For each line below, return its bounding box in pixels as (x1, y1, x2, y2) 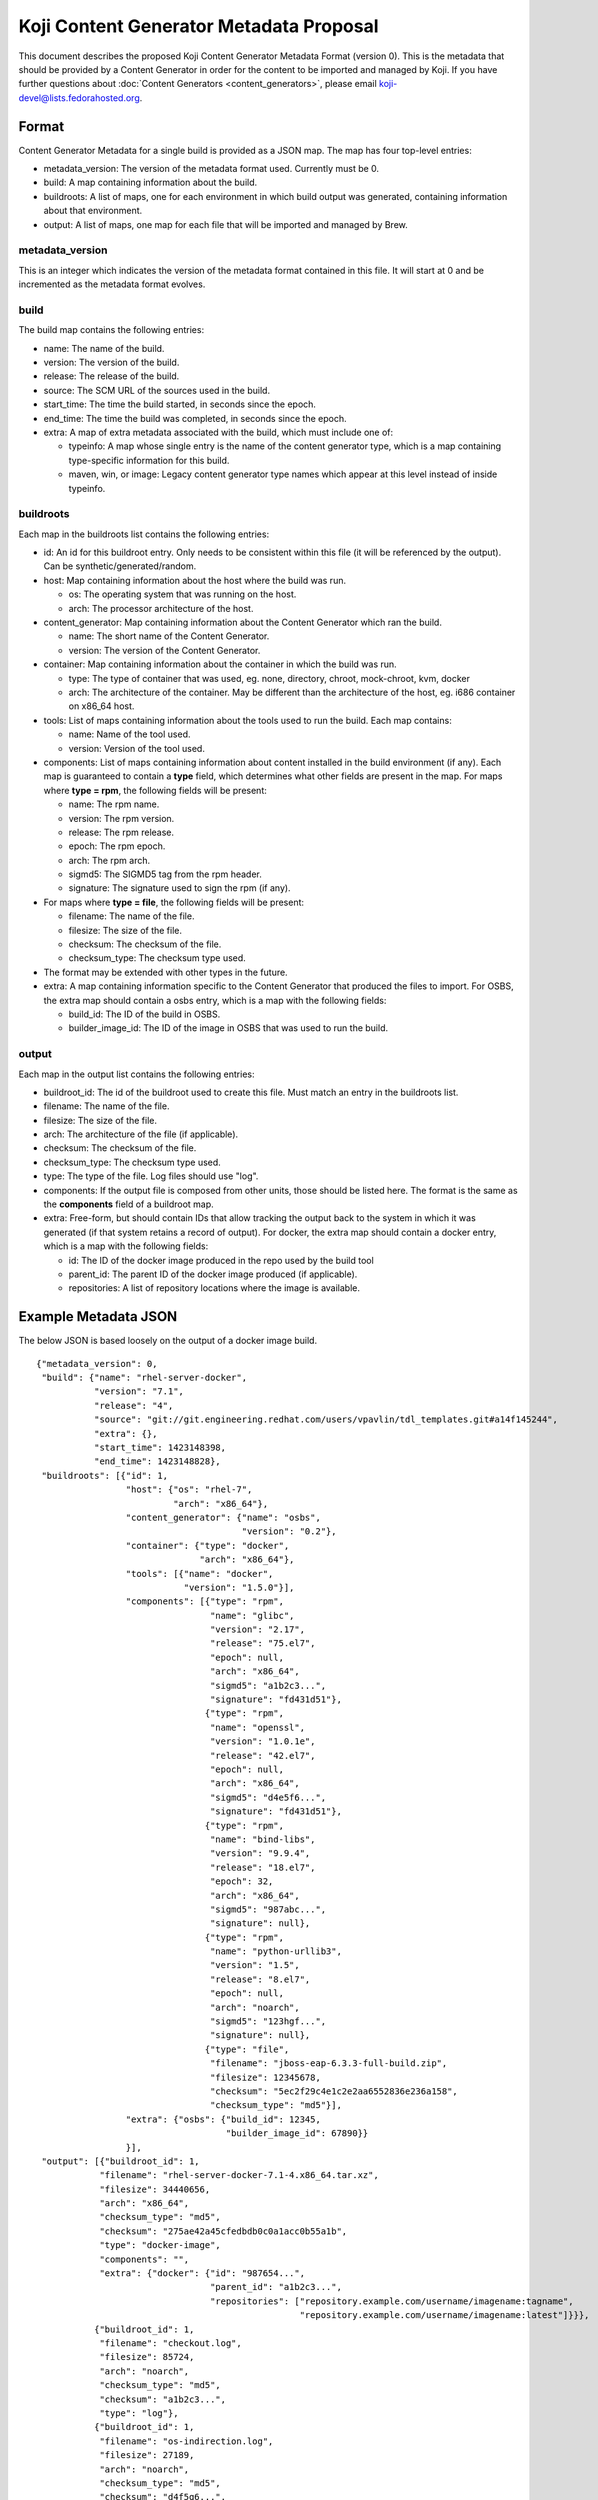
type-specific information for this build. (68, 454, 230, 466)
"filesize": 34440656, (99, 2183, 211, 2195)
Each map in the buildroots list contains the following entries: (18, 528, 270, 540)
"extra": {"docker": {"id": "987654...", (99, 2268, 305, 2279)
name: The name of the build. (43, 342, 165, 354)
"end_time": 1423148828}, (93, 1456, 222, 1467)
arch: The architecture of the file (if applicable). (43, 1128, 239, 1140)
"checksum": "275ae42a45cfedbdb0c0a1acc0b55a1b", (99, 2225, 348, 2237)
